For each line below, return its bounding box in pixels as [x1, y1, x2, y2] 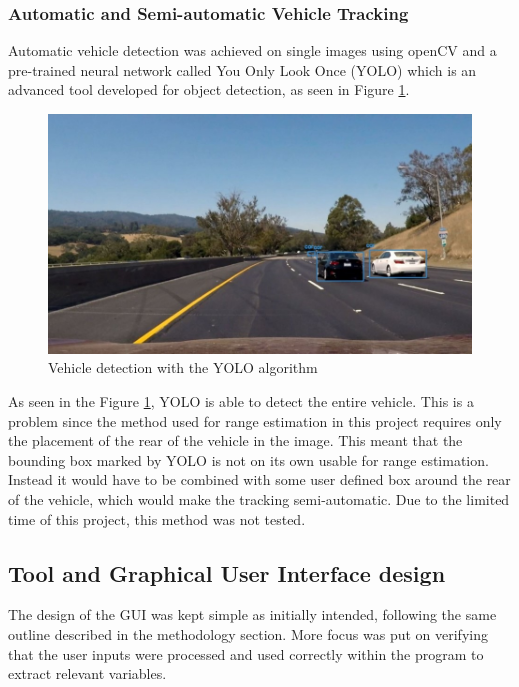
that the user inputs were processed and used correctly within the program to [8, 643, 484, 664]
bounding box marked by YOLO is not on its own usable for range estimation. [8, 449, 489, 470]
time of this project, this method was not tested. [8, 508, 306, 529]
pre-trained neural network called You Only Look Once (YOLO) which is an [8, 59, 477, 80]
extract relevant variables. [8, 663, 167, 684]
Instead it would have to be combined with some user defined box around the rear [8, 469, 511, 490]
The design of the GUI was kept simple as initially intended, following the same [8, 604, 497, 625]
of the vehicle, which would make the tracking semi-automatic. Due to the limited [8, 489, 510, 510]
